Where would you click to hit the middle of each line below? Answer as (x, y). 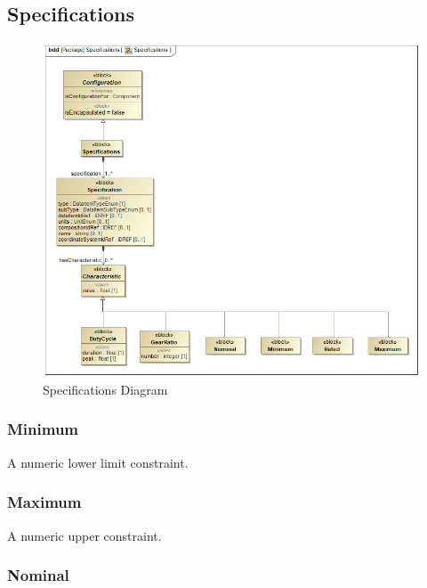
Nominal (38, 575)
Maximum (44, 502)
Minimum (43, 429)
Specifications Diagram (105, 389)
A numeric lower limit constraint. (98, 462)
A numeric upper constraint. (85, 535)
